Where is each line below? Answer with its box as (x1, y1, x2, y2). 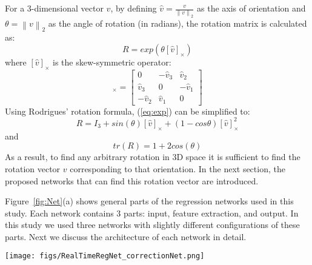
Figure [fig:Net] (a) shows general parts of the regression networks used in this (5, 195, 294, 207)
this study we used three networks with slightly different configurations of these (5, 218, 300, 231)
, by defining (110, 2, 157, 14)
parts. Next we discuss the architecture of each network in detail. (5, 230, 247, 243)
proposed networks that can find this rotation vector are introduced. (5, 174, 259, 187)
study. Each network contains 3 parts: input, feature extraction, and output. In (5, 206, 299, 219)
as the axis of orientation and (197, 2, 306, 14)
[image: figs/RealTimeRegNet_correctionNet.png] (5, 252, 205, 261)
